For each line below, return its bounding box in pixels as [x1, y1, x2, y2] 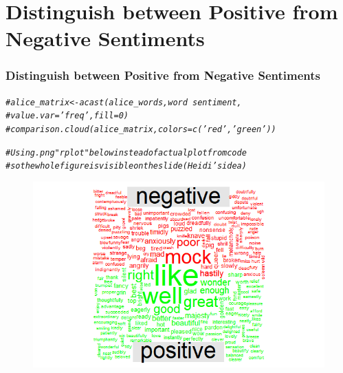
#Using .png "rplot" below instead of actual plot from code [5, 147, 247, 158]
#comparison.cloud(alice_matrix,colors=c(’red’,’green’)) [5, 125, 276, 135]
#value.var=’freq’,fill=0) [5, 111, 129, 121]
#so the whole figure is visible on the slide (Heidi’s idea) [5, 161, 247, 171]
